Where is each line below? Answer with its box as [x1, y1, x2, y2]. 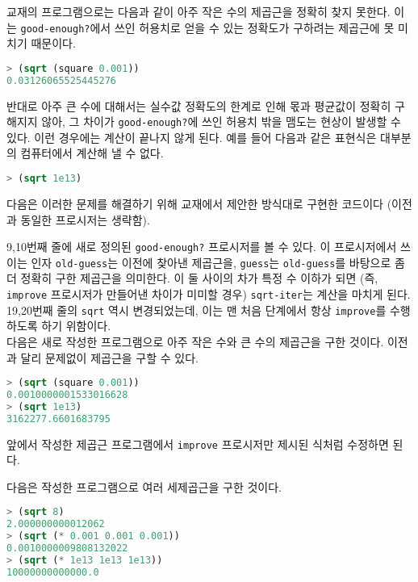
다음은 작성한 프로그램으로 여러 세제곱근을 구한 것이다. [6, 478, 282, 495]
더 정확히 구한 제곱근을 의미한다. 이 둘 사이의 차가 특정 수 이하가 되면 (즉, [6, 270, 378, 287]
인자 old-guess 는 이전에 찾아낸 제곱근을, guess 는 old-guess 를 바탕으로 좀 [31, 253, 405, 270]
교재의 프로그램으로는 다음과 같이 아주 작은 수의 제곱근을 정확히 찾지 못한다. [6, 3, 391, 19]
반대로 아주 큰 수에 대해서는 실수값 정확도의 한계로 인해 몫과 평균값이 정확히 [6, 97, 391, 114]
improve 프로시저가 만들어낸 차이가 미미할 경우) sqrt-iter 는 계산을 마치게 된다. [6, 286, 411, 302]
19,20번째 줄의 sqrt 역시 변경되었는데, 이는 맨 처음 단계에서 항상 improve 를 [6, 301, 387, 318]
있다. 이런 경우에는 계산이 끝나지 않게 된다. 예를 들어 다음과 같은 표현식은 [6, 128, 377, 145]
